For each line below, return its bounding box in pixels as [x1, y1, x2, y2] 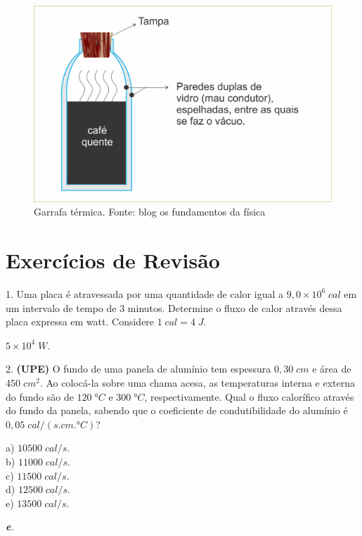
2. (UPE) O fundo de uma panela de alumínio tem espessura [6, 361, 271, 376]
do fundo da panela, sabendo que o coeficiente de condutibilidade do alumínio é [6, 403, 348, 418]
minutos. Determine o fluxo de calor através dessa [127, 300, 342, 315]
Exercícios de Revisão [6, 246, 220, 275]
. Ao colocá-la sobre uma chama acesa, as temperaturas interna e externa [39, 375, 355, 389]
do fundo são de [6, 389, 74, 404]
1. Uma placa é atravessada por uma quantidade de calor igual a [6, 286, 283, 301]
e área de [312, 361, 351, 376]
